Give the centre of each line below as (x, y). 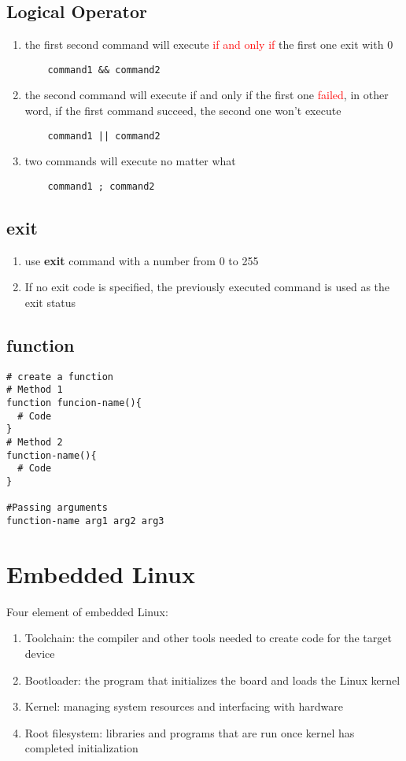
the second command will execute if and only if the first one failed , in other (207, 95)
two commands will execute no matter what (130, 161)
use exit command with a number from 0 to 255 (142, 260)
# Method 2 (35, 443)
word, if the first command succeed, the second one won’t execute (183, 111)
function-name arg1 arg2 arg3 (85, 521)
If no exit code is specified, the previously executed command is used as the (207, 287)
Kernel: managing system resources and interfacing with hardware (184, 706)
